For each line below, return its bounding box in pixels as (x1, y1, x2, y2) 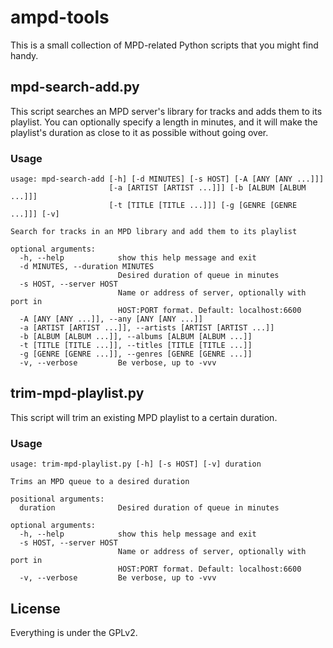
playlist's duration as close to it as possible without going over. (10, 126, 269, 138)
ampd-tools (10, 6, 110, 29)
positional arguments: (10, 494, 105, 505)
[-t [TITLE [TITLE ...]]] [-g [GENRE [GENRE (108, 201, 298, 211)
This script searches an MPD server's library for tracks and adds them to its (10, 105, 323, 117)
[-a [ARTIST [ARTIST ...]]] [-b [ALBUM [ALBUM (108, 183, 307, 193)
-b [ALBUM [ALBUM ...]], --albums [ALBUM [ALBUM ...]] (19, 332, 253, 342)
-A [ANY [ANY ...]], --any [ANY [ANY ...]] (19, 314, 203, 325)
